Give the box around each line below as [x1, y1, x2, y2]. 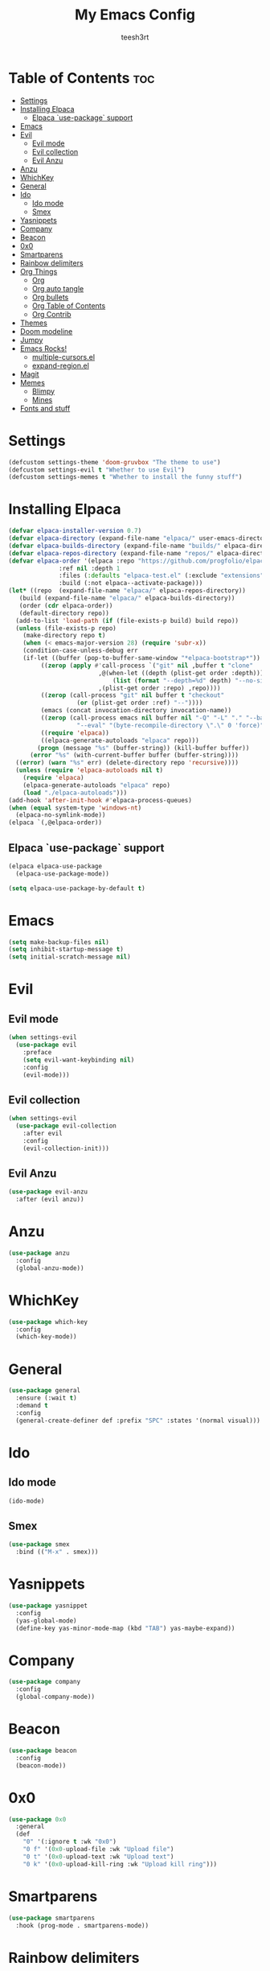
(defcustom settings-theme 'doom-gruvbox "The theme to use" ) [8, 458, 221, 466]
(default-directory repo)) [18, 609, 110, 617]
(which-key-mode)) [15, 1333, 78, 1341]
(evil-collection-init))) [22, 1144, 110, 1152]
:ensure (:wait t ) [15, 1394, 78, 1402]
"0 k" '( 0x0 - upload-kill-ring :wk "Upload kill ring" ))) [22, 1860, 218, 1868]
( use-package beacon [8, 1746, 78, 1755]
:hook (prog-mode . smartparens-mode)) [15, 1921, 149, 1929]
